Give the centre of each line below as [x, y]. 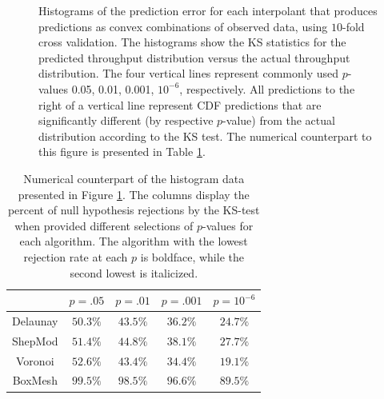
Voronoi [35, 360]
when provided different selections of [104, 225]
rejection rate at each [76, 256]
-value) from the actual [279, 120]
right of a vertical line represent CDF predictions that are [180, 104]
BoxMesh [35, 380]
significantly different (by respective [126, 120]
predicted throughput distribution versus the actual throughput [194, 57]
